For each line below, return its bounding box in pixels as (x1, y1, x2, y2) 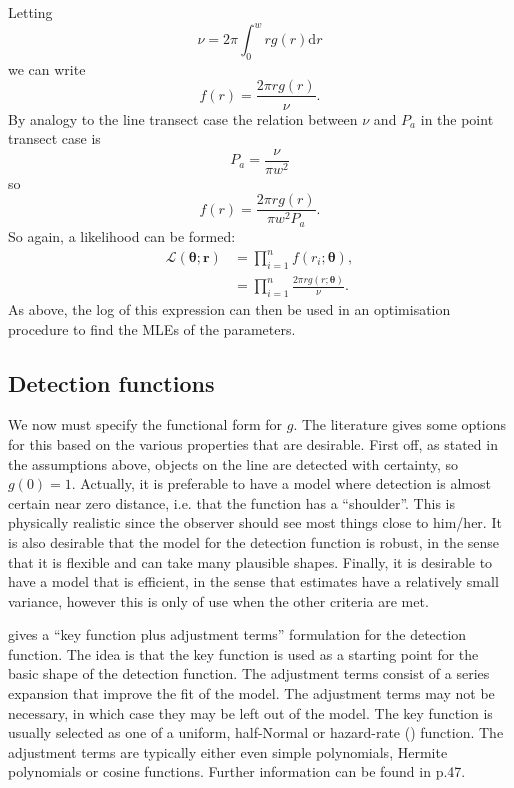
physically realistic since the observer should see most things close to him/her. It (8, 512, 502, 533)
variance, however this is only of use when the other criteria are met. (8, 590, 429, 611)
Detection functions (8, 367, 215, 398)
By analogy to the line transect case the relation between (8, 108, 358, 129)
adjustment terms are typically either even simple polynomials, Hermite (8, 741, 448, 762)
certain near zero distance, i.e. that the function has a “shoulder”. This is (8, 492, 455, 513)
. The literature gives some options (293, 414, 506, 435)
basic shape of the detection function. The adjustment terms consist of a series (8, 663, 490, 684)
